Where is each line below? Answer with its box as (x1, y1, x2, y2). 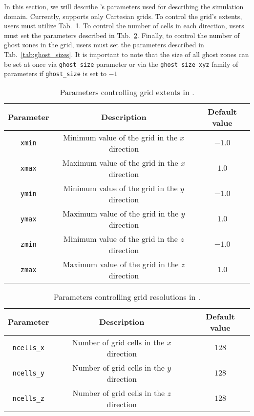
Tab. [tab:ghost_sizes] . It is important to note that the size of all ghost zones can (4, 49, 249, 59)
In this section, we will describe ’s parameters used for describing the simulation (4, 1, 244, 11)
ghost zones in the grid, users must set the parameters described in (4, 40, 204, 50)
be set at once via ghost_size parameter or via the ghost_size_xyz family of (4, 59, 238, 69)
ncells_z (12, 394, 44, 402)
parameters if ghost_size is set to (4, 68, 106, 79)
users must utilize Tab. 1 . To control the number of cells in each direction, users (4, 20, 244, 31)
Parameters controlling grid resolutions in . (53, 291, 201, 302)
